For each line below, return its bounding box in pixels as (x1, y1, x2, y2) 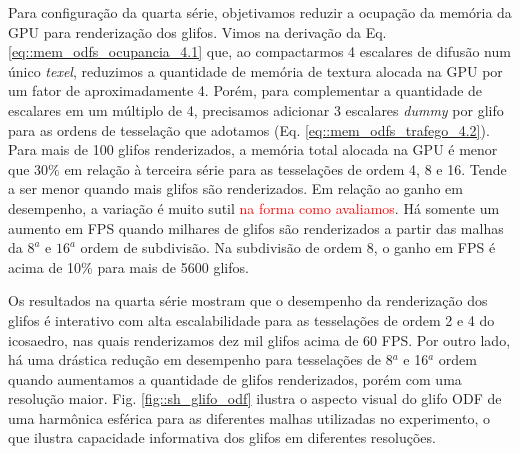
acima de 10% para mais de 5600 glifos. (8, 256, 249, 277)
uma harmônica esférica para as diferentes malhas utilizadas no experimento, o (8, 407, 491, 428)
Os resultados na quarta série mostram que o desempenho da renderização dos (8, 290, 488, 311)
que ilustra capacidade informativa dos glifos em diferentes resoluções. (8, 427, 436, 448)
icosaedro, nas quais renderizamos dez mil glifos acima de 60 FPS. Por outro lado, (8, 329, 511, 350)
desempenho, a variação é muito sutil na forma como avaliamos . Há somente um (8, 197, 500, 218)
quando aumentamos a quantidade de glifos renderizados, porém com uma (8, 368, 462, 389)
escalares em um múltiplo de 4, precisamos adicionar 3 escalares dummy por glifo (8, 99, 504, 120)
